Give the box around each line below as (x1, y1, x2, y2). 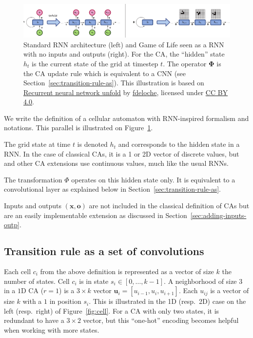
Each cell (4, 266, 31, 277)
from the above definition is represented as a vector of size (40, 266, 214, 277)
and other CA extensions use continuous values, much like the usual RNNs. (4, 158, 229, 168)
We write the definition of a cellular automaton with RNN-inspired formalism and (4, 113, 249, 123)
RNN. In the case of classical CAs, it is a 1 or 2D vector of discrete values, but (4, 148, 239, 159)
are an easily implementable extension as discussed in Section (4, 210, 187, 220)
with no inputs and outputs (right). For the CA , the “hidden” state (23, 49, 225, 59)
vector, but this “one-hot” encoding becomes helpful (83, 315, 239, 325)
